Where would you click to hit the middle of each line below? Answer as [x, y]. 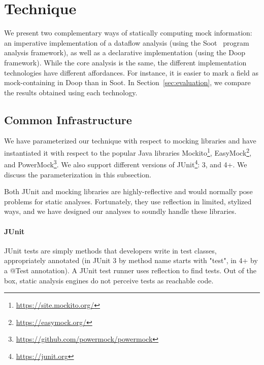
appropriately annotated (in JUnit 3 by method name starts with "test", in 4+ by [131, 260]
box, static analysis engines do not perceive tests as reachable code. [109, 280]
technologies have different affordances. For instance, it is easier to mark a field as [131, 72]
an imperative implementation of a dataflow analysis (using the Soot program [127, 42]
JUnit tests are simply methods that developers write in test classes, [110, 250]
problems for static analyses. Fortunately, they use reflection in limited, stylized [128, 201]
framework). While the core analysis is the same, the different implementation [125, 62]
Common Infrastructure [68, 119]
